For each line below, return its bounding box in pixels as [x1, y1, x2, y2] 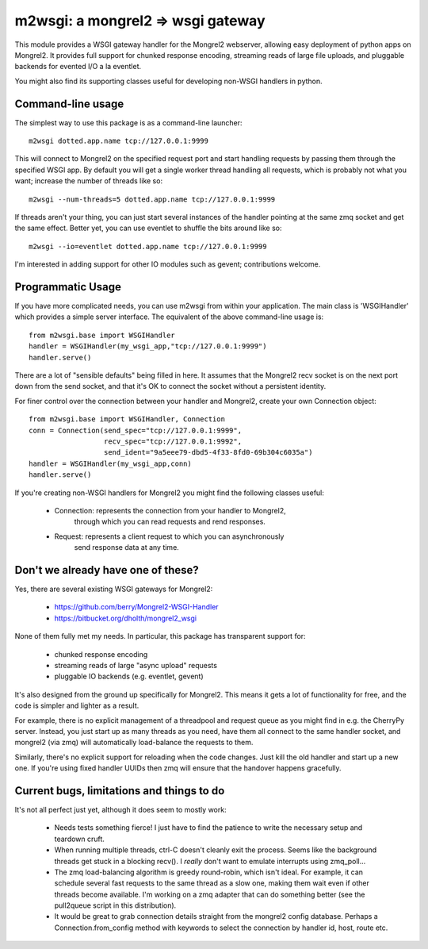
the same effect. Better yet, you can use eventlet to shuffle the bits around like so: [14, 223, 282, 233]
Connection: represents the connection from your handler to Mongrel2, [54, 505, 286, 515]
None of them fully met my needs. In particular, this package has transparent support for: [14, 632, 306, 641]
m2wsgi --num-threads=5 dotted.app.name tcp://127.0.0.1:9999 [29, 194, 276, 204]
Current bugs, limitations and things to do [14, 784, 225, 797]
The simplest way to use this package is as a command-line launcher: [14, 117, 243, 127]
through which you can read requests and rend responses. [74, 517, 266, 527]
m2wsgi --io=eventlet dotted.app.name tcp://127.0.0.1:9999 [29, 242, 267, 251]
